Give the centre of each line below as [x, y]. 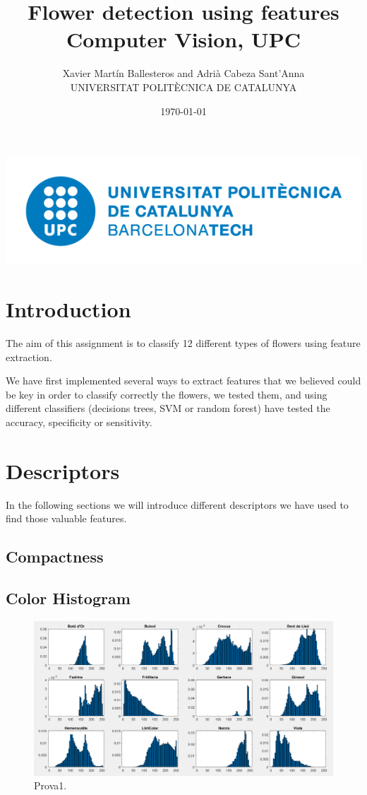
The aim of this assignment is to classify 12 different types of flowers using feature [183, 342]
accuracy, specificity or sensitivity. [79, 422]
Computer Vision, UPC [183, 39]
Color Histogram [68, 597]
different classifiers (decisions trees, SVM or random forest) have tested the [168, 408]
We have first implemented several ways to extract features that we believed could [183, 381]
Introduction [68, 308]
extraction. [29, 357]
